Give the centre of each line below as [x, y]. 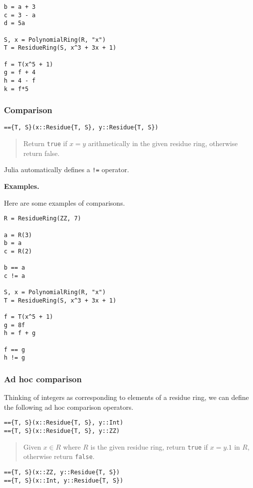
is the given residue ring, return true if [149, 446]
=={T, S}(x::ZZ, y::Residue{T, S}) [62, 473]
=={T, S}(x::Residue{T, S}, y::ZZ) [62, 431]
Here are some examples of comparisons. [64, 202]
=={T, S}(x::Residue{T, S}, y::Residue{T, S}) [81, 128]
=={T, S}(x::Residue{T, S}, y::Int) [64, 423]
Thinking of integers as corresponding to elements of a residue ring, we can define [126, 397]
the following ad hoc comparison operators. [69, 407]
